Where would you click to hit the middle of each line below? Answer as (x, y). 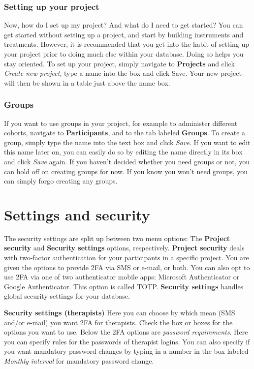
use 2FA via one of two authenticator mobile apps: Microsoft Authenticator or (122, 277)
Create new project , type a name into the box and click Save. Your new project (123, 73)
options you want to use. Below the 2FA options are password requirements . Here (126, 332)
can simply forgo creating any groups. (61, 181)
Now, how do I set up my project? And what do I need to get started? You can (124, 25)
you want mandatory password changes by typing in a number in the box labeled (126, 351)
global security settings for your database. (67, 296)
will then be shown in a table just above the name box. (87, 82)
